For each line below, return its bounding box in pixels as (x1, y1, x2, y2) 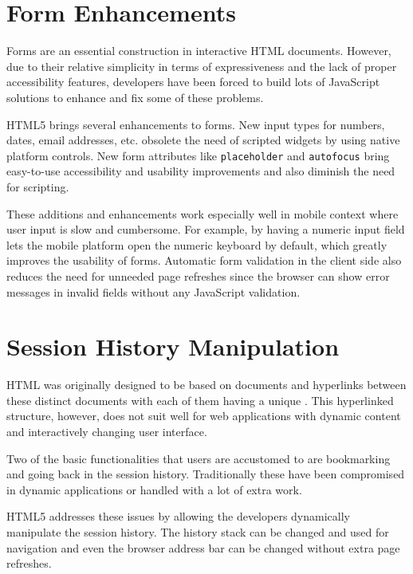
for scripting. (6, 178, 69, 195)
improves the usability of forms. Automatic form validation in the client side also (6, 252, 402, 269)
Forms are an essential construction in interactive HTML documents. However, (6, 42, 391, 59)
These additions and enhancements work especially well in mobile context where (6, 205, 399, 222)
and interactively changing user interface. (6, 423, 207, 439)
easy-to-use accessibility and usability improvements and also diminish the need (6, 163, 395, 179)
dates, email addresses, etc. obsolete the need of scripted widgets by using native (6, 132, 400, 148)
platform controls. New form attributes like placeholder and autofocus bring (6, 147, 390, 163)
